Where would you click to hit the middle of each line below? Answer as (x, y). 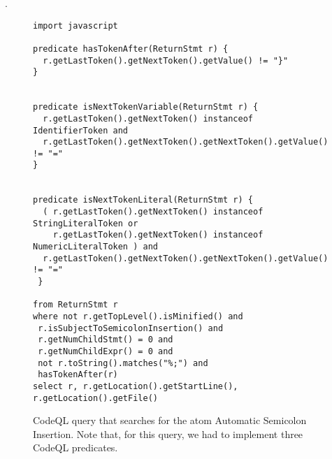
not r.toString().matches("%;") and (123, 363)
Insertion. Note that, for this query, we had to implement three (168, 433)
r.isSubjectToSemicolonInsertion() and (131, 328)
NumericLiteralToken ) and (95, 247)
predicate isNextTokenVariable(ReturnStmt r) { (146, 107)
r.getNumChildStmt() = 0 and (106, 340)
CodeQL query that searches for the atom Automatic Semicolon (170, 420)
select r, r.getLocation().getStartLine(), (136, 386)
